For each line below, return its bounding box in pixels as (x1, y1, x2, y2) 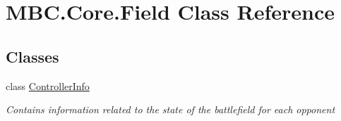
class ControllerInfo (6, 78, 90, 93)
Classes (6, 45, 59, 67)
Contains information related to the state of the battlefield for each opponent (6, 102, 335, 117)
